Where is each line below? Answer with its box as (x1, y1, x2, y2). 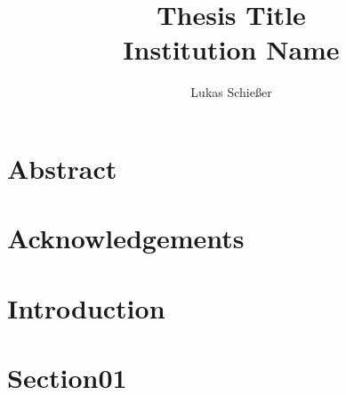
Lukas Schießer (190, 83, 272, 101)
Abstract (7, 149, 117, 186)
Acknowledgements (7, 220, 245, 256)
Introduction (7, 289, 165, 326)
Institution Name (123, 31, 340, 68)
